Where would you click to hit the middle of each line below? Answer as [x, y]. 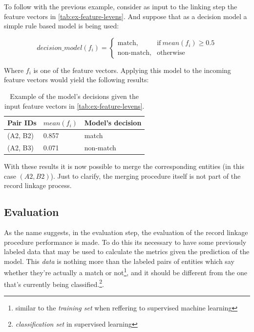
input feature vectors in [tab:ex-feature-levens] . [74, 106]
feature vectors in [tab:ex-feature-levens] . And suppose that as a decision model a [126, 16]
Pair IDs [22, 123]
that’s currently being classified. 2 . [54, 283]
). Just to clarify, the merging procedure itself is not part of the [146, 176]
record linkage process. [38, 185]
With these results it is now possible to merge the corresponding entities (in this [124, 166]
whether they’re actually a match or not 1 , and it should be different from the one [126, 272]
